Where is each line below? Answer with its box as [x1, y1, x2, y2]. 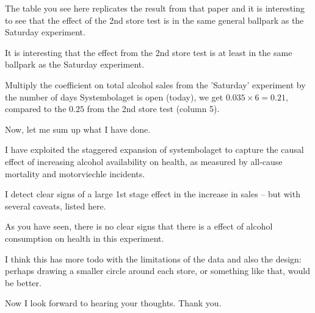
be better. [5, 276, 42, 289]
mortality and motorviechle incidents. [5, 167, 145, 180]
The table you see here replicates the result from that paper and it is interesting [5, 2, 305, 14]
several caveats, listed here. [5, 199, 106, 212]
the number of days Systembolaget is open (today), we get [5, 90, 223, 103]
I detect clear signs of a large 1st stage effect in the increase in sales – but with [5, 188, 300, 200]
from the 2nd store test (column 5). [87, 102, 220, 115]
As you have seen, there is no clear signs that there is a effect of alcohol [5, 220, 273, 233]
